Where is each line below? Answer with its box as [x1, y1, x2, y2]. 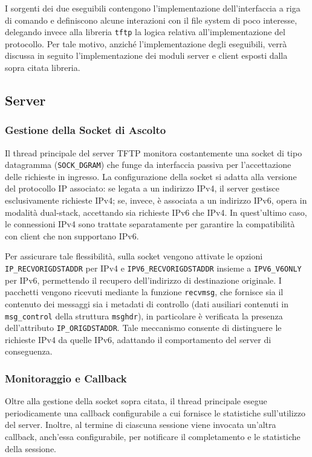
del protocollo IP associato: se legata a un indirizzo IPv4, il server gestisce [5, 182, 280, 195]
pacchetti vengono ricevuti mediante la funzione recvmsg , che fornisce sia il [5, 285, 284, 298]
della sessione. [5, 442, 56, 455]
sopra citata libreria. [5, 61, 80, 74]
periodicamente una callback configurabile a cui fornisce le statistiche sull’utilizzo [5, 406, 306, 419]
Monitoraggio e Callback [5, 370, 127, 385]
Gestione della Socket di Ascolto [5, 122, 166, 138]
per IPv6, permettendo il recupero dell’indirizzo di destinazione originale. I [5, 273, 282, 286]
